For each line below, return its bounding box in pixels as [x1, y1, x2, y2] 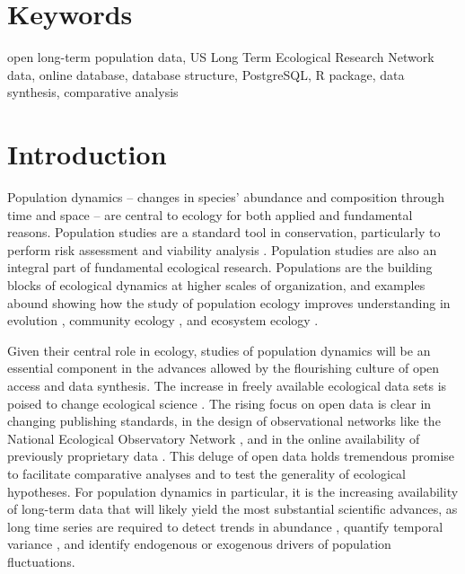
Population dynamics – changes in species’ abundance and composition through [7, 188, 445, 207]
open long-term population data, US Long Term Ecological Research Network [7, 48, 434, 66]
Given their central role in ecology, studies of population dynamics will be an [7, 340, 431, 359]
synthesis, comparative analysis [7, 83, 179, 102]
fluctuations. [7, 552, 75, 570]
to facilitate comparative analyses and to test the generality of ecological [7, 464, 406, 482]
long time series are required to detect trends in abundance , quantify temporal [7, 517, 443, 535]
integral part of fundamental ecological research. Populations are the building [7, 258, 433, 277]
